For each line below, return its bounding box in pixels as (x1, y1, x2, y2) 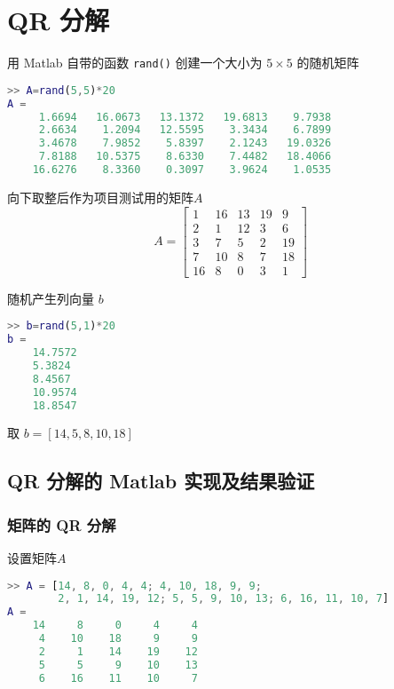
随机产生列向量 (7, 289, 94, 307)
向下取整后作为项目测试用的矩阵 (7, 187, 193, 206)
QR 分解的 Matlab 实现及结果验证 (7, 467, 315, 495)
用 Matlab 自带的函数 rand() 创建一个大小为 (7, 53, 263, 72)
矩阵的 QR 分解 (7, 513, 116, 535)
